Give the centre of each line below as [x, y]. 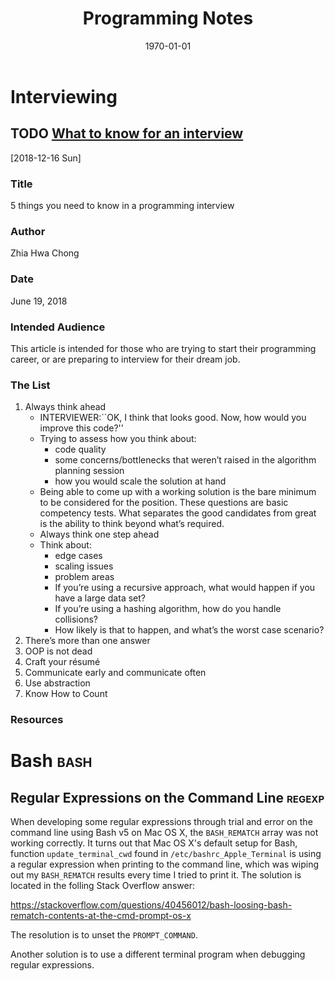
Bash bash [51, 761]
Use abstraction [57, 683]
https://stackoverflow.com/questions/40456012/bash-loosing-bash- [151, 905]
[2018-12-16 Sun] [46, 158]
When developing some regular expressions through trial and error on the [161, 822]
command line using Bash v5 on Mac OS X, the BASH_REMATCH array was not [164, 833]
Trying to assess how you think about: [118, 439]
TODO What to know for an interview [127, 133]
